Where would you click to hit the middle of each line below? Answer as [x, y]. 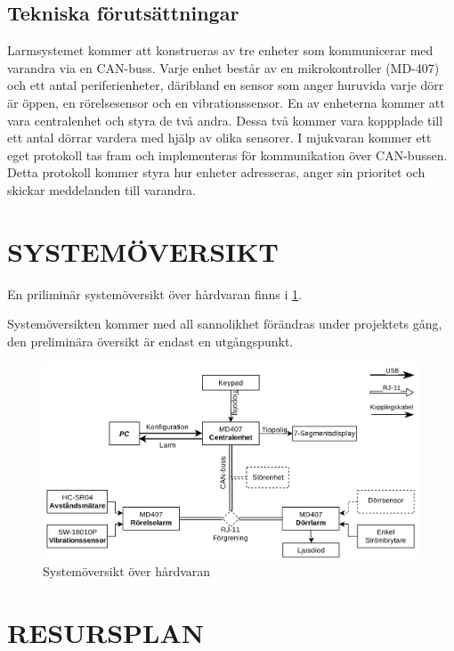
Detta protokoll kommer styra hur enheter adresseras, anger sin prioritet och [216, 172]
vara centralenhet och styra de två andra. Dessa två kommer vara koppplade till [225, 120]
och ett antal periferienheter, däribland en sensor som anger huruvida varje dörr [226, 85]
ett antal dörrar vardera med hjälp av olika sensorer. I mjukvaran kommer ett [219, 138]
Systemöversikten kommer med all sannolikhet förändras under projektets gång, [225, 324]
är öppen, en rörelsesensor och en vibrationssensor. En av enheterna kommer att [226, 102]
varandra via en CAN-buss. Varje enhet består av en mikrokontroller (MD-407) [223, 67]
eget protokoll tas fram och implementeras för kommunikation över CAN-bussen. [227, 155]
